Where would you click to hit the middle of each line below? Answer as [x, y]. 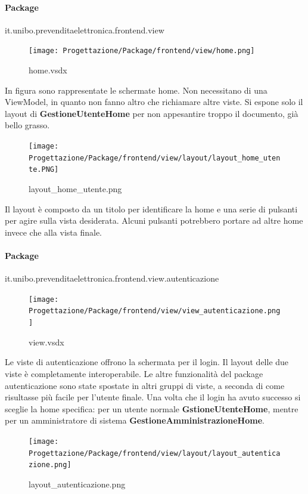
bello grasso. [27, 125]
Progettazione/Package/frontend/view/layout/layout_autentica [155, 453]
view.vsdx [46, 342]
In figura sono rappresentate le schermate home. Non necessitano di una [136, 90]
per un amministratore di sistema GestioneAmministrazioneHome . [135, 420]
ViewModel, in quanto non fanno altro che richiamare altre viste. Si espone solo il [154, 102]
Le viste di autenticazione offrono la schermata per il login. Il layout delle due [147, 362]
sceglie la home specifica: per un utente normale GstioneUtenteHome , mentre [152, 408]
